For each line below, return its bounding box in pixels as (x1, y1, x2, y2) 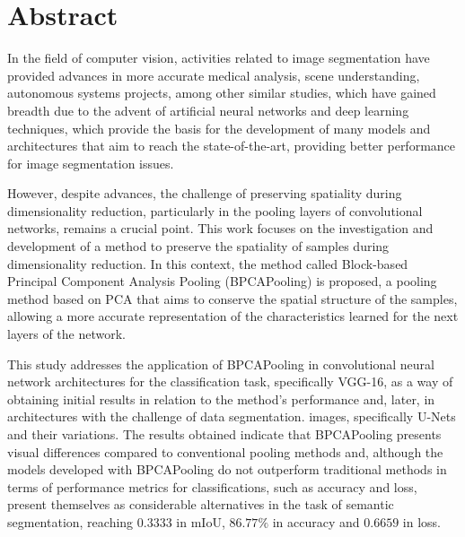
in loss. (402, 512, 441, 531)
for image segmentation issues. (7, 153, 174, 172)
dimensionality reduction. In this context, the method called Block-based (7, 254, 408, 273)
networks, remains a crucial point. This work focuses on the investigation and (7, 219, 434, 238)
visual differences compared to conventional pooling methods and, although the (7, 442, 443, 461)
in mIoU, (176, 512, 225, 531)
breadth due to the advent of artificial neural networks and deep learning (7, 100, 409, 119)
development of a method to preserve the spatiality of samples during (7, 237, 390, 256)
